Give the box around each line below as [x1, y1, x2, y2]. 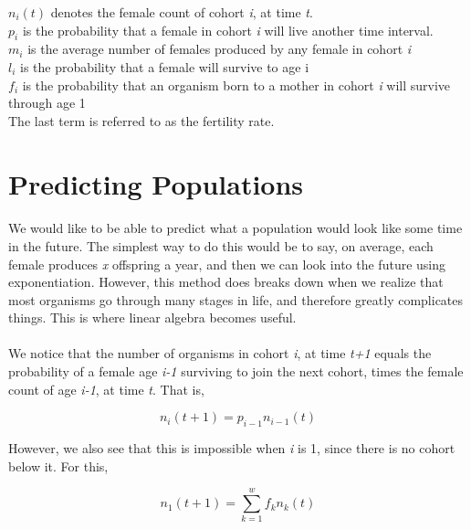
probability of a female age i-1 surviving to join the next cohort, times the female [8, 362, 464, 381]
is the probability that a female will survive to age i [20, 57, 309, 76]
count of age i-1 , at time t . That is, [8, 379, 204, 398]
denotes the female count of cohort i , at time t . [50, 3, 313, 21]
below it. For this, [8, 456, 109, 475]
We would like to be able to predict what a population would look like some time [8, 218, 463, 238]
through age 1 [8, 93, 86, 112]
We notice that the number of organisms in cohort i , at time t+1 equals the [8, 344, 432, 363]
